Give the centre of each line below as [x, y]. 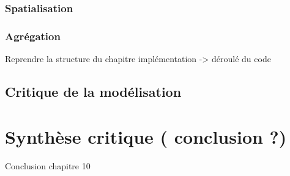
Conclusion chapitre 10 [48, 165]
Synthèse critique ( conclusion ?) [146, 136]
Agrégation [33, 36]
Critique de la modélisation [93, 92]
